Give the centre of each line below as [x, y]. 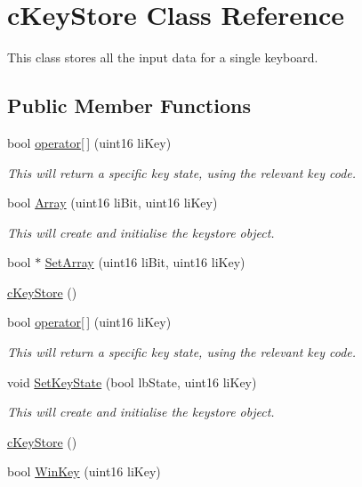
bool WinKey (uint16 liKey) [84, 471]
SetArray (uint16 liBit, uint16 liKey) [145, 262]
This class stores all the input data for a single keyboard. [163, 57]
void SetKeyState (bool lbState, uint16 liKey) [132, 381]
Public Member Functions [129, 106]
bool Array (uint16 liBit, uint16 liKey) [113, 203]
